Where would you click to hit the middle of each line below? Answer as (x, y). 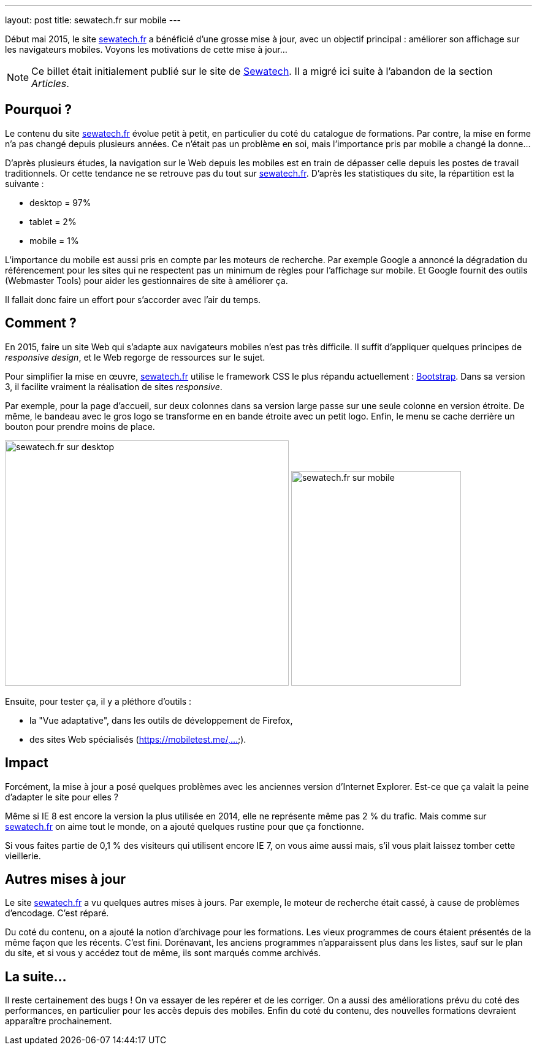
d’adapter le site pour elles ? (62, 797)
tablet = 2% (53, 221)
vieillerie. (23, 856)
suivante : (25, 183)
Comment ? (41, 323)
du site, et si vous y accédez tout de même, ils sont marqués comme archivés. (163, 953)
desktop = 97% (60, 202)
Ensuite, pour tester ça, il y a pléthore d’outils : (98, 701)
